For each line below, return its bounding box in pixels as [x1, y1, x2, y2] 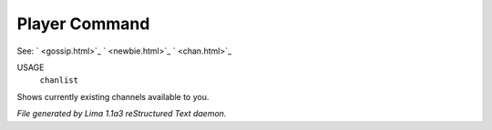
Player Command [16, 14, 150, 34]
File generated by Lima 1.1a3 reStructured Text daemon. [16, 108, 227, 119]
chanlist [39, 75, 79, 85]
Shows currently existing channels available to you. [16, 91, 210, 102]
